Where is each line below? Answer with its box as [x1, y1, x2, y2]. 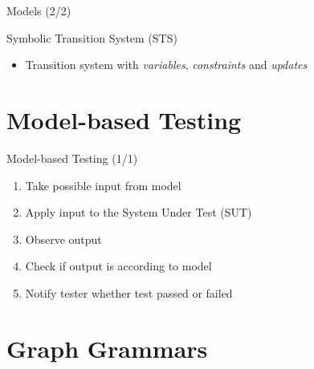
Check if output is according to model [25, 257, 212, 274]
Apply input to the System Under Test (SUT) [25, 204, 252, 221]
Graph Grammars [6, 331, 208, 364]
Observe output [25, 230, 102, 247]
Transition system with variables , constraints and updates [25, 56, 308, 73]
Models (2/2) [6, 2, 71, 18]
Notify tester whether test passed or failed [25, 284, 233, 301]
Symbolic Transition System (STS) [6, 29, 177, 46]
